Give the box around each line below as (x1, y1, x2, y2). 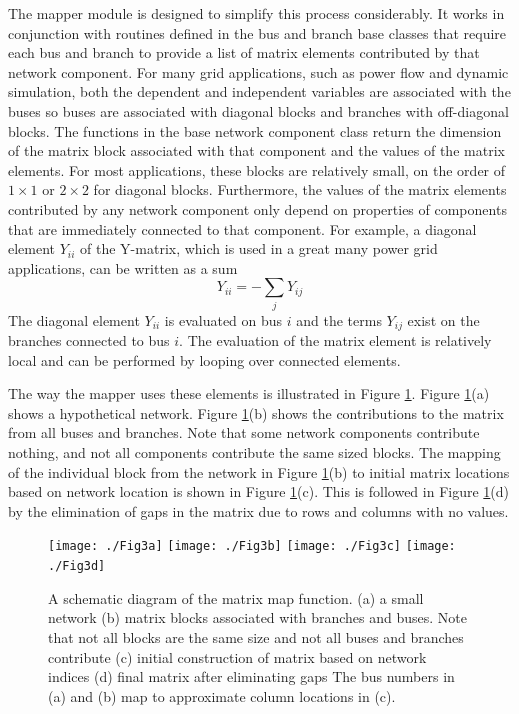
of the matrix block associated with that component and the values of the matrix (8, 140, 505, 161)
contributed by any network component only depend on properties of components (8, 198, 507, 219)
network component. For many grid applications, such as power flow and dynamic (8, 61, 509, 82)
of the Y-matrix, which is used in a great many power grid (80, 238, 438, 259)
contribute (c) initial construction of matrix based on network (48, 646, 427, 667)
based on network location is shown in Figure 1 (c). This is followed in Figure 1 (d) (8, 481, 510, 502)
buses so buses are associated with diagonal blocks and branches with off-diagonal (8, 100, 509, 121)
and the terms (296, 309, 382, 330)
